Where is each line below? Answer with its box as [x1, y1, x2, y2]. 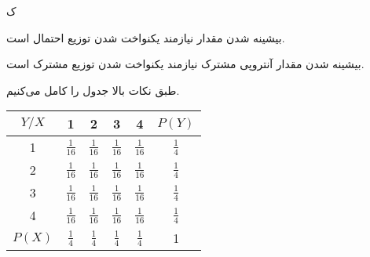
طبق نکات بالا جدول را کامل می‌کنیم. [6, 81, 180, 98]
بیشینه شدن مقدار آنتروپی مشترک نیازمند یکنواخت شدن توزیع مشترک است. [6, 56, 365, 72]
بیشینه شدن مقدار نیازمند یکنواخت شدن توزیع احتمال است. [6, 29, 285, 45]
